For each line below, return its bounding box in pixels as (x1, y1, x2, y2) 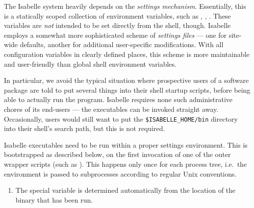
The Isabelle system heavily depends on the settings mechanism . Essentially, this (4, 1, 246, 11)
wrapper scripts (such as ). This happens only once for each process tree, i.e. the (4, 158, 247, 169)
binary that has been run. (15, 194, 93, 205)
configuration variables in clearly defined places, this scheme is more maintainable (4, 49, 250, 59)
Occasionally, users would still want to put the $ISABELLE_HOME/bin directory (4, 113, 238, 124)
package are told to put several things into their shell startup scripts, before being (4, 84, 251, 95)
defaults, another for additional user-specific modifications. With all (20, 39, 224, 50)
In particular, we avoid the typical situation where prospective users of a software (4, 75, 249, 85)
